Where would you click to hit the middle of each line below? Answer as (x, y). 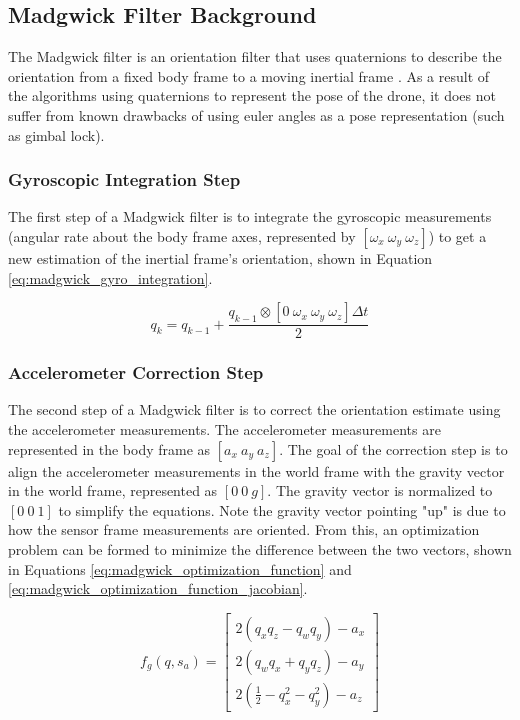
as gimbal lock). (56, 134)
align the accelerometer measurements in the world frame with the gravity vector (256, 470)
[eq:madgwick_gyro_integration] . (110, 277)
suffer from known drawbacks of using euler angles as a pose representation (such (256, 114)
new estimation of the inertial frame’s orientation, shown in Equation (220, 257)
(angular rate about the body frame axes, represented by (182, 235)
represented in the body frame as (109, 448)
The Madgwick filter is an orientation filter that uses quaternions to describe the (255, 56)
